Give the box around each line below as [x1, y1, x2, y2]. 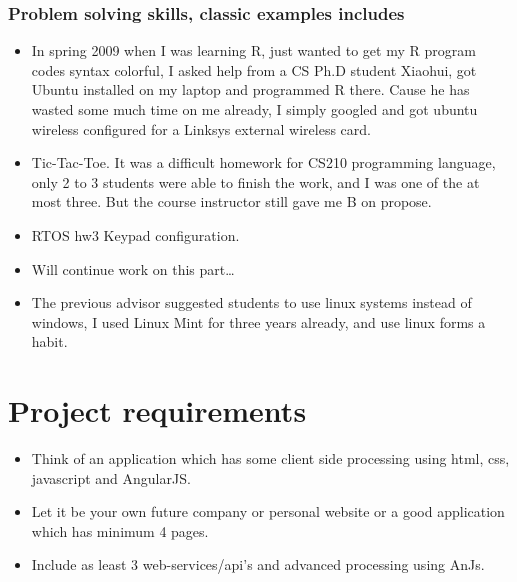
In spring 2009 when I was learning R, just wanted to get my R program [31, 40, 476, 61]
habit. [31, 331, 68, 352]
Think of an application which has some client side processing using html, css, [31, 448, 510, 469]
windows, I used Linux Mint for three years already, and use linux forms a [31, 311, 486, 332]
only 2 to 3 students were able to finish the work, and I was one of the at [31, 171, 480, 192]
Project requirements [8, 390, 307, 431]
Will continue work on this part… [31, 258, 235, 279]
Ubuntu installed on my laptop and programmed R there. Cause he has [31, 79, 470, 100]
